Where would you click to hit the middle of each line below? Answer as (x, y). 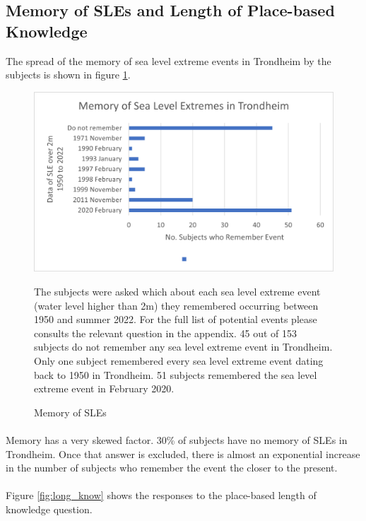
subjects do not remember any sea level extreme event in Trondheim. (183, 347)
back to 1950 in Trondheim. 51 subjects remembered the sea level (176, 374)
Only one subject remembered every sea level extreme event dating (179, 360)
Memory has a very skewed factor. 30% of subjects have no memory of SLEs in (177, 439)
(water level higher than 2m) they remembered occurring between (176, 305)
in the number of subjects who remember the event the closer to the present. (172, 468)
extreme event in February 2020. (104, 388)
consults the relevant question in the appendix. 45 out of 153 (166, 333)
